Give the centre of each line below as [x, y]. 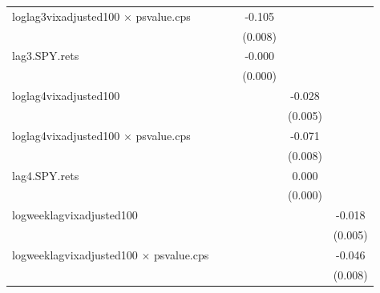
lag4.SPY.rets [46, 175]
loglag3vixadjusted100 [66, 16]
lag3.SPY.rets [46, 56]
